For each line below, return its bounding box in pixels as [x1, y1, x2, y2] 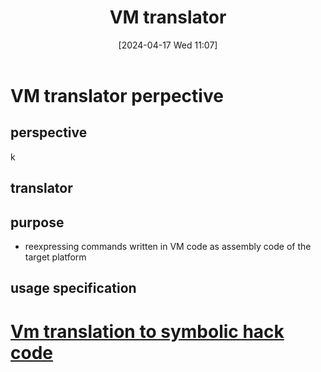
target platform [24, 251, 87, 263]
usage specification [10, 280, 137, 297]
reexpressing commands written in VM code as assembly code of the [24, 240, 312, 252]
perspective [10, 124, 88, 141]
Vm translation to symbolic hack [10, 320, 285, 343]
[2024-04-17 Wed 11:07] [118, 39, 218, 51]
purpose [10, 214, 65, 231]
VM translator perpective [10, 84, 224, 107]
